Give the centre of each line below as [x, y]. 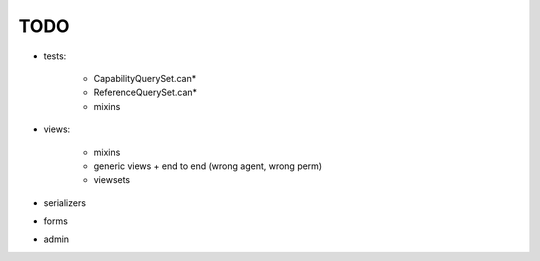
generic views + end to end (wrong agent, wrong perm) [208, 166]
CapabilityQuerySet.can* [145, 78]
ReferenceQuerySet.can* [145, 92]
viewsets [112, 180]
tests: [55, 56]
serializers [65, 202]
